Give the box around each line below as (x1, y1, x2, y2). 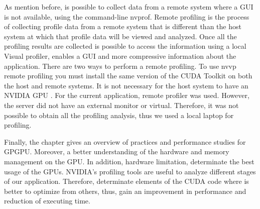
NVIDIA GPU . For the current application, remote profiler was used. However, (4, 90, 249, 100)
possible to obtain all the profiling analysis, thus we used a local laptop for (4, 110, 234, 120)
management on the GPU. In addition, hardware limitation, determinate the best (4, 156, 254, 166)
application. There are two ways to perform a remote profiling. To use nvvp (4, 60, 236, 71)
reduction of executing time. (4, 195, 90, 206)
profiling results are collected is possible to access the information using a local (4, 41, 246, 51)
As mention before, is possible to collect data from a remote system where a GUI (4, 2, 253, 12)
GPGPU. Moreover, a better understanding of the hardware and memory (4, 146, 229, 157)
